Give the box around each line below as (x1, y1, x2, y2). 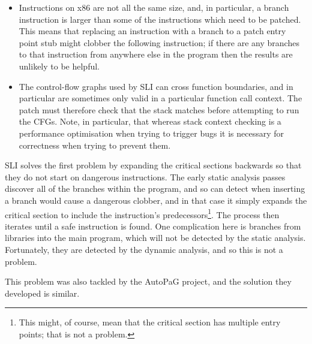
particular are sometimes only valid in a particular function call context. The (19, 92, 302, 104)
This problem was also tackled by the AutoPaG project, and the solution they (5, 275, 292, 288)
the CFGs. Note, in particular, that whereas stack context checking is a (19, 115, 281, 128)
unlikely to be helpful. (19, 59, 100, 72)
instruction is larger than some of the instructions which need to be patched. (19, 13, 301, 25)
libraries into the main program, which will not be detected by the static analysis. (5, 231, 306, 244)
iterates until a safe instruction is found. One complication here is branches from (5, 219, 301, 232)
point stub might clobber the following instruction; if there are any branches (19, 36, 299, 49)
